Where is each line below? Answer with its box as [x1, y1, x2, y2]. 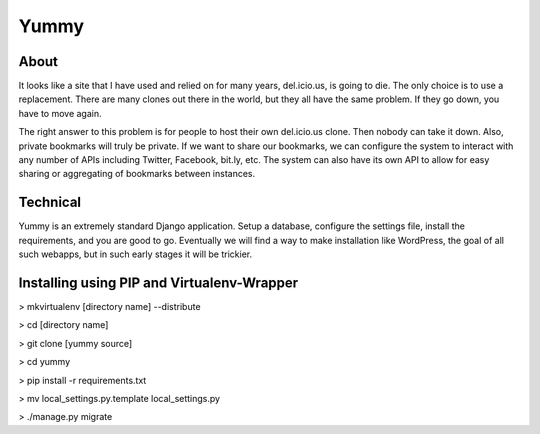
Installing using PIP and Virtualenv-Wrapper [18, 274, 299, 291]
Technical [18, 194, 82, 211]
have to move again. [18, 107, 102, 119]
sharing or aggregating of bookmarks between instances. [18, 168, 256, 180]
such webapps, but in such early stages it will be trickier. [18, 248, 253, 260]
